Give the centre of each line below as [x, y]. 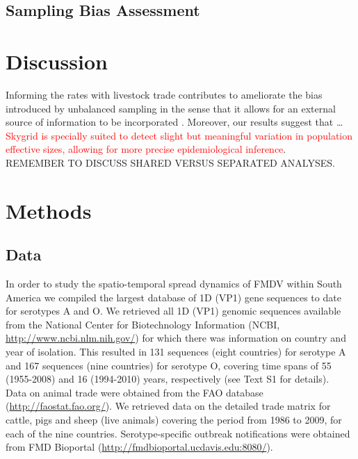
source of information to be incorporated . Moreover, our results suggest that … [174, 122]
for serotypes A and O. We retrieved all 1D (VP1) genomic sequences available [173, 311]
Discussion [57, 61]
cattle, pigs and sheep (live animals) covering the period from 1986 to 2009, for [174, 419]
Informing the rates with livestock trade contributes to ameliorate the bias [164, 94]
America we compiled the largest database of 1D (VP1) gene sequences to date [173, 297]
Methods [49, 210]
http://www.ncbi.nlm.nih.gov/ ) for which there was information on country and [176, 338]
